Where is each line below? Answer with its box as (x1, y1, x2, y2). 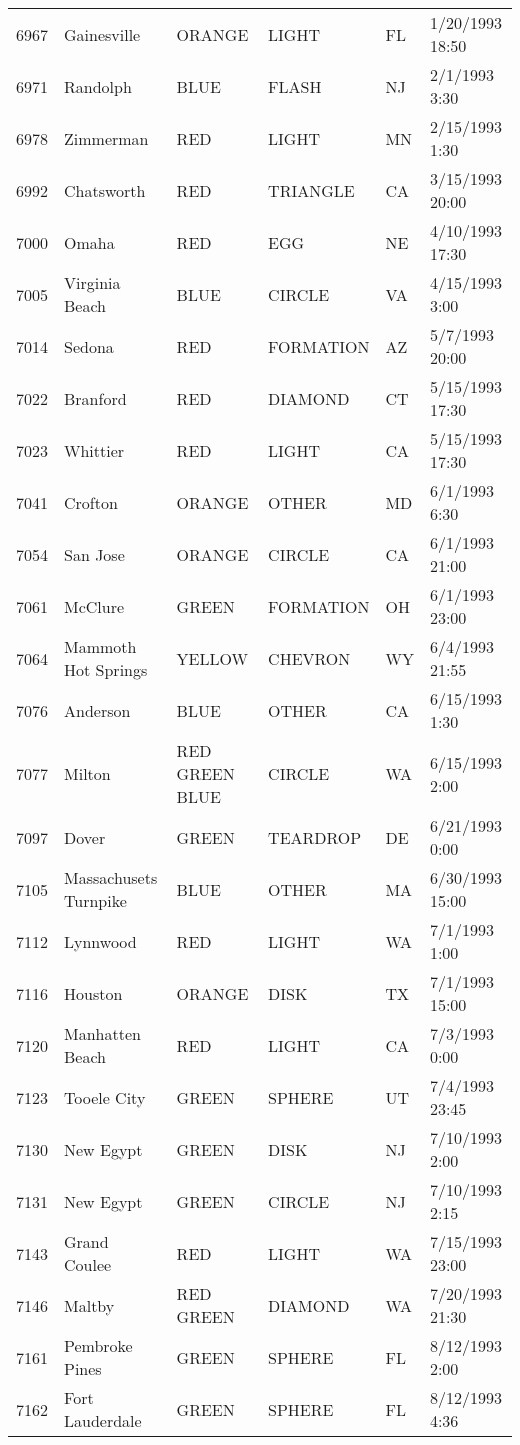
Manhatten (64, 1022, 141, 1045)
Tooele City (64, 1085, 146, 1109)
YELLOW (176, 646, 248, 670)
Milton (64, 762, 111, 785)
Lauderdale (64, 1409, 142, 1432)
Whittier (64, 438, 125, 462)
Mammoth (64, 635, 137, 658)
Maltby (64, 1293, 115, 1317)
